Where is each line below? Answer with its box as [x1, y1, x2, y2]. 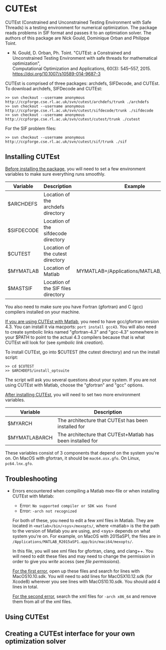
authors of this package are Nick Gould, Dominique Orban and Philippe [5, 35, 150, 41]
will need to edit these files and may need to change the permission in [12, 553, 155, 559]
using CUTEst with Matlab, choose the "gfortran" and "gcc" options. [5, 382, 144, 388]
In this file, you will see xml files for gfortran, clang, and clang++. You [12, 548, 154, 554]
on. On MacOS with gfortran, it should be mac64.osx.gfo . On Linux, [5, 455, 140, 461]
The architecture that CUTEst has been [57, 417, 148, 423]
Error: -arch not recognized [19, 508, 77, 514]
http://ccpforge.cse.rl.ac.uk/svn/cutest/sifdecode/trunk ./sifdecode [5, 108, 154, 113]
